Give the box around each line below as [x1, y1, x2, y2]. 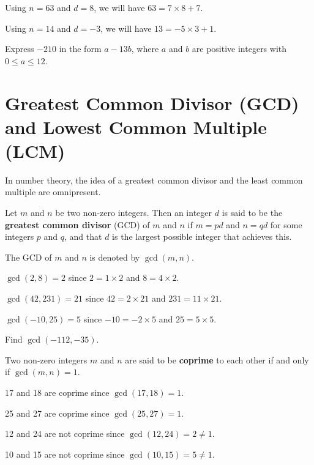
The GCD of [5, 250, 52, 263]
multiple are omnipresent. [5, 185, 101, 198]
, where [131, 42, 159, 55]
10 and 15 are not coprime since [5, 447, 125, 460]
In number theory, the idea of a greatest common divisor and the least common [5, 173, 303, 186]
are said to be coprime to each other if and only [125, 353, 309, 366]
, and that [64, 230, 102, 243]
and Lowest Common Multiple [5, 114, 267, 139]
